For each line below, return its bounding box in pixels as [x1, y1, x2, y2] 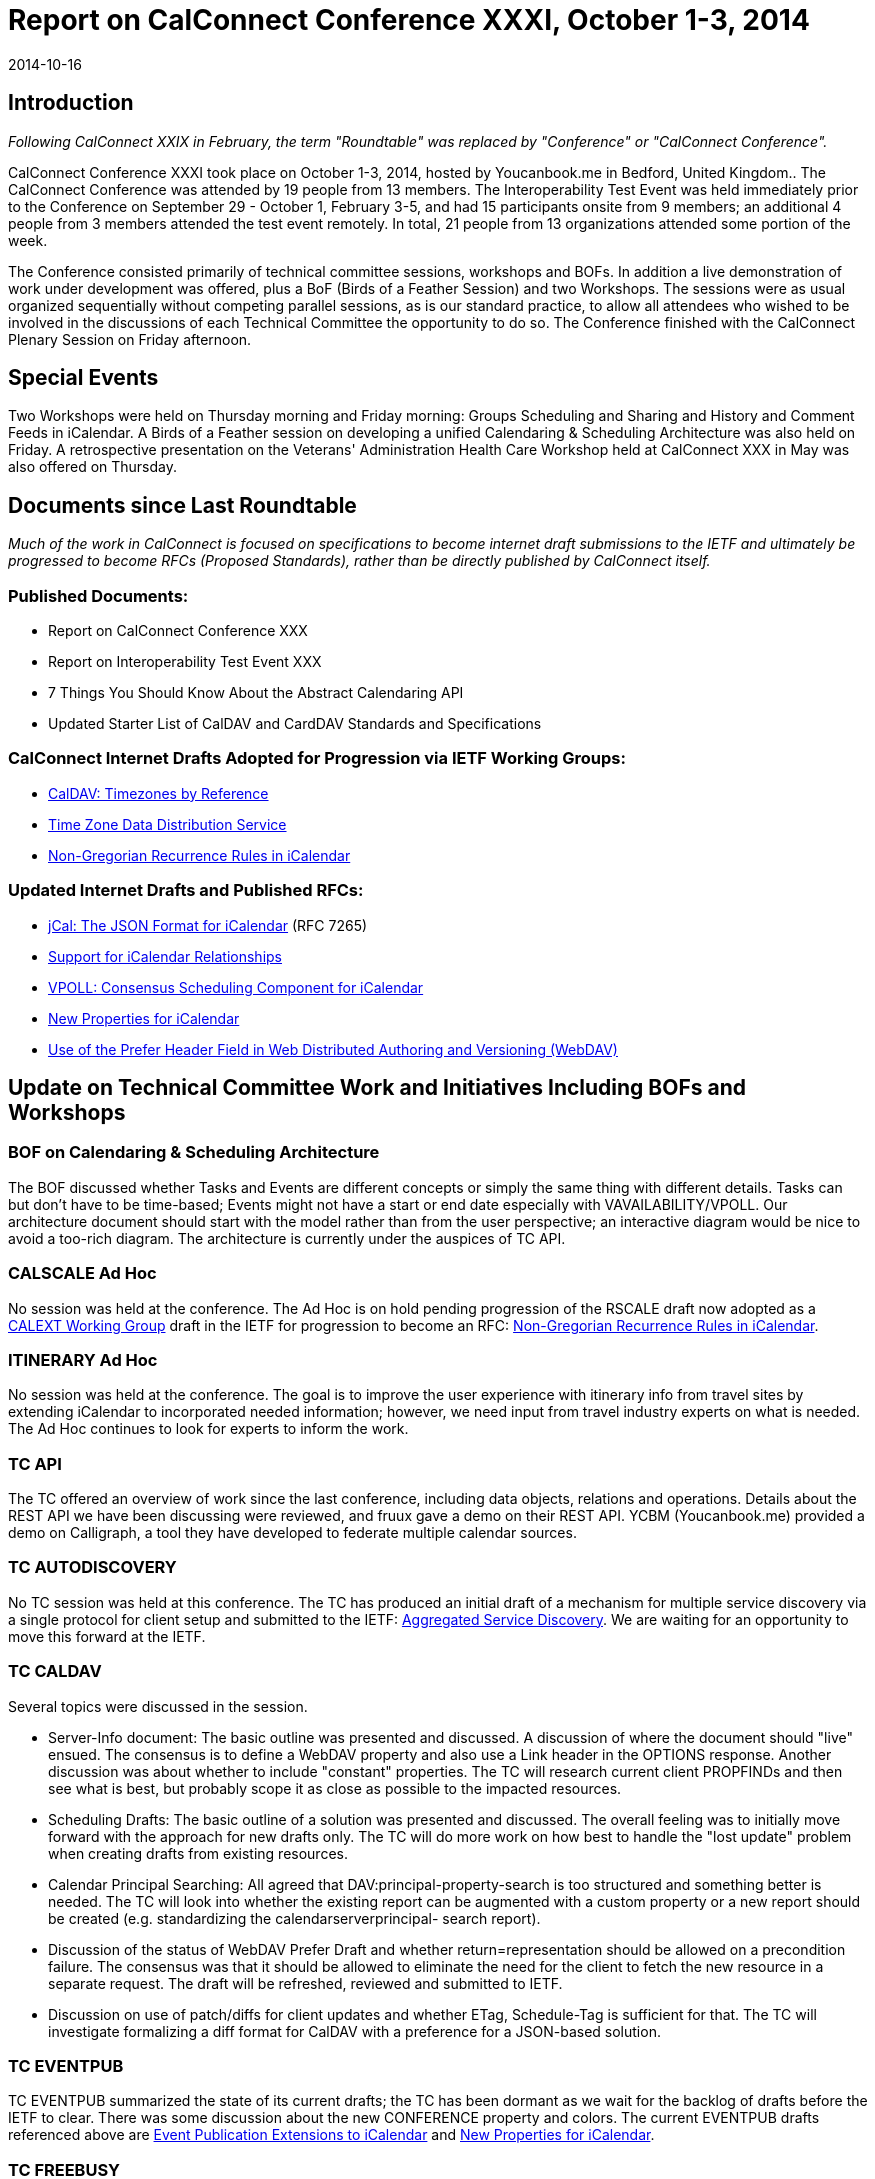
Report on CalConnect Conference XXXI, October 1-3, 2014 [8, 3, 810, 37]
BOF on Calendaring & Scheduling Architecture [8, 1142, 380, 1163]
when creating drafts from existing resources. [48, 1844, 348, 1862]
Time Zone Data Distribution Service [48, 815, 287, 833]
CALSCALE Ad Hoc [8, 1263, 157, 1284]
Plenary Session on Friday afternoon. [8, 330, 252, 348]
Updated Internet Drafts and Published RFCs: [8, 880, 364, 901]
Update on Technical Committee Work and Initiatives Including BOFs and [8, 1074, 746, 1100]
